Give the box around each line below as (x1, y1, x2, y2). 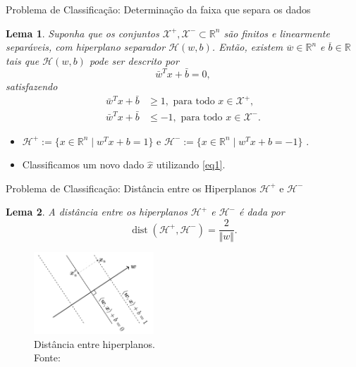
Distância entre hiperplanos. (34, 336, 155, 351)
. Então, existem (211, 39, 283, 54)
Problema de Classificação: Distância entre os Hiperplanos (6, 180, 257, 195)
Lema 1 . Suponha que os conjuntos (6, 25, 159, 40)
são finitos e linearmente (223, 25, 330, 40)
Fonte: (34, 350, 61, 365)
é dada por (238, 204, 285, 219)
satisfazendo (6, 78, 58, 93)
